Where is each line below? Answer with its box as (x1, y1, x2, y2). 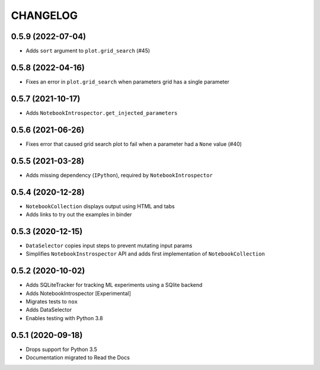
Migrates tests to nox (25, 298, 78, 305)
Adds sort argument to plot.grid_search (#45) (25, 47, 151, 55)
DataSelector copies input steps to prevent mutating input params (25, 242, 193, 249)
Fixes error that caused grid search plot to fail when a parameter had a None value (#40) (25, 140, 242, 148)
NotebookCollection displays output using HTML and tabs (25, 202, 175, 210)
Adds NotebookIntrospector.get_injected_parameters (25, 109, 178, 116)
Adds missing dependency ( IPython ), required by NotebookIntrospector (25, 171, 213, 178)
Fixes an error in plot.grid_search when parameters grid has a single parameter (25, 78, 229, 85)
